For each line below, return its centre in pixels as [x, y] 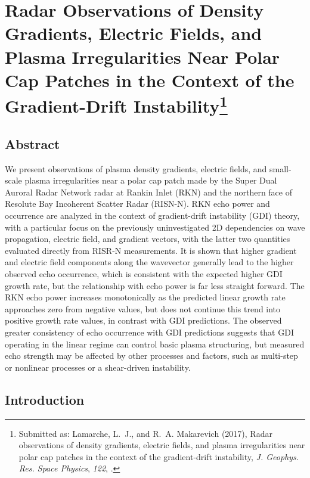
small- [280, 168]
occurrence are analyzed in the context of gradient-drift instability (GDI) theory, [152, 215]
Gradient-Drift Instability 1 [116, 104]
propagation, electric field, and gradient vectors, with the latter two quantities [148, 239]
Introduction [45, 399]
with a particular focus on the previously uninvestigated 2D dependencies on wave [155, 227]
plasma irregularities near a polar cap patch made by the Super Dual [151, 180]
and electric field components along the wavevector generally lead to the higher [149, 262]
